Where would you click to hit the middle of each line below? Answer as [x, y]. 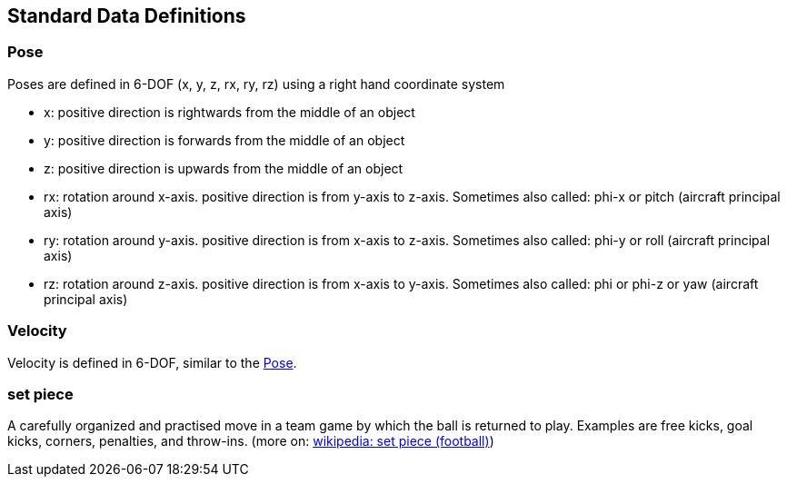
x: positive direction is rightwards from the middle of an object [229, 112]
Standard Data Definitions [127, 16]
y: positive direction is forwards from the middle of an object [224, 140]
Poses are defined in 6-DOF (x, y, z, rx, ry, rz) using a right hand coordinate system [256, 84]
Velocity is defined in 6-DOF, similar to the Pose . [152, 362]
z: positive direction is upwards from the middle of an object [224, 168]
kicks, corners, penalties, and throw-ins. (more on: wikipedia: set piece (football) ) [251, 441]
